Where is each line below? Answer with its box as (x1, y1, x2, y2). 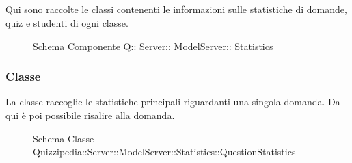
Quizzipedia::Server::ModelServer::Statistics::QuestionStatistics (33, 145, 296, 159)
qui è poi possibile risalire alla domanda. (5, 108, 175, 122)
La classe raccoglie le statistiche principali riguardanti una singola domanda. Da (5, 95, 340, 109)
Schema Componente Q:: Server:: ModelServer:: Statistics (33, 38, 273, 53)
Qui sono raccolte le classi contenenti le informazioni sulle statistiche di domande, (5, 2, 347, 16)
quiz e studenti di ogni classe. (5, 15, 128, 29)
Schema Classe (33, 131, 94, 145)
